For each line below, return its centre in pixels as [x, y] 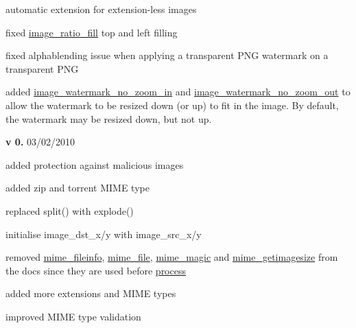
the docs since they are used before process [96, 270]
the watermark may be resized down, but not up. [109, 118]
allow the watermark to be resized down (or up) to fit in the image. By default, [172, 105]
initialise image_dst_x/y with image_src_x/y [104, 234]
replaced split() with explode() [70, 210]
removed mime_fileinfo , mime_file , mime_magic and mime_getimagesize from [172, 257]
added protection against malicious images [95, 164]
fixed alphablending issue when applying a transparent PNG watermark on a [167, 55]
